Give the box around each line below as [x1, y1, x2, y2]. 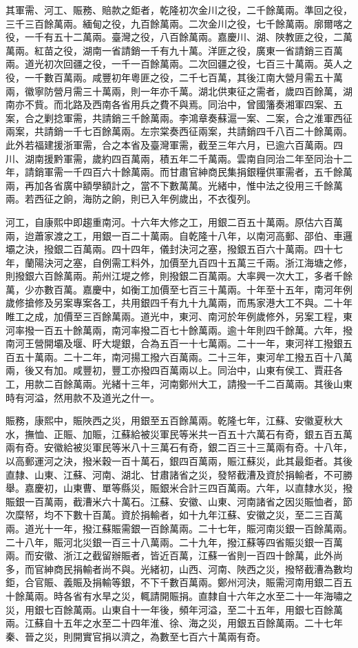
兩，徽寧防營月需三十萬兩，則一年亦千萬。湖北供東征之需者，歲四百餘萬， [6, 83, 343, 98]
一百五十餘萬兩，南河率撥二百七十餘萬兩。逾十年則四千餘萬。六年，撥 [34, 322, 352, 337]
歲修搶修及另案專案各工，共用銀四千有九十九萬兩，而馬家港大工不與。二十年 [6, 295, 352, 310]
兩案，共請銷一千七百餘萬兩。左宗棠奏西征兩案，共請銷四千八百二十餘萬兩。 [6, 124, 352, 138]
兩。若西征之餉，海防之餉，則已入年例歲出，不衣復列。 [6, 191, 256, 206]
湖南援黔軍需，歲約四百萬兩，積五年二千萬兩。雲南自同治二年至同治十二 [24, 151, 352, 165]
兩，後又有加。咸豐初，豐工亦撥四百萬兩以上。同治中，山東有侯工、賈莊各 [6, 363, 343, 377]
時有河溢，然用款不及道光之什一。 [6, 390, 160, 404]
